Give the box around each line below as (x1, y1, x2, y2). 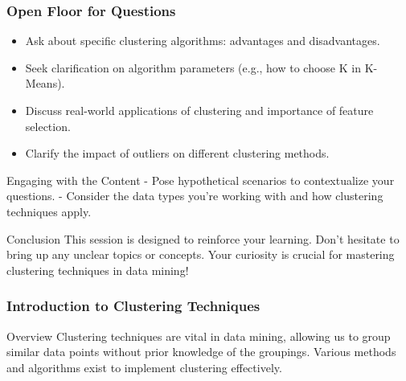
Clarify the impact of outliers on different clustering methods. (25, 145, 330, 162)
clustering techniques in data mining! (6, 261, 189, 278)
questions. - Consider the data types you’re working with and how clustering (6, 187, 383, 204)
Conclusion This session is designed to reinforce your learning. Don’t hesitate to (6, 230, 400, 247)
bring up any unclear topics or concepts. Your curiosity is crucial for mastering (6, 246, 395, 263)
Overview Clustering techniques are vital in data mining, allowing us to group (6, 327, 391, 344)
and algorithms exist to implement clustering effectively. (6, 358, 282, 375)
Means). (25, 75, 65, 92)
